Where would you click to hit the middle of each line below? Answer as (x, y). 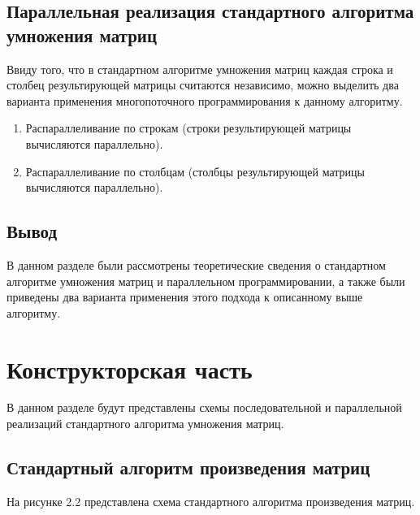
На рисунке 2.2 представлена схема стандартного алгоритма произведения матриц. (211, 501)
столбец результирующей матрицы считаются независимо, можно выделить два (203, 85)
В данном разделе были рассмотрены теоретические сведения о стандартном (196, 264)
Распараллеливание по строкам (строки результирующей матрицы (188, 128)
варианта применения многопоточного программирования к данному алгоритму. (205, 100)
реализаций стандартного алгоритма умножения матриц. (145, 424)
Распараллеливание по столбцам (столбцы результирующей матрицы (195, 171)
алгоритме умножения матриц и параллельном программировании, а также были (206, 281)
